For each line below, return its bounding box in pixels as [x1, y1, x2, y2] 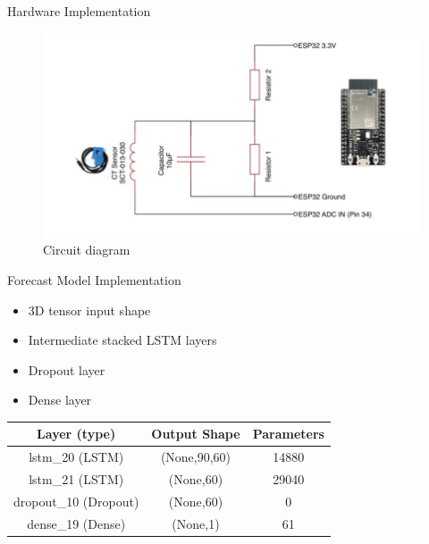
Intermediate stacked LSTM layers [28, 331, 217, 349]
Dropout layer [28, 360, 105, 379]
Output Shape [151, 424, 240, 443]
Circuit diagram [43, 240, 130, 259]
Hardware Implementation [7, 2, 151, 20]
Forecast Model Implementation [7, 270, 181, 289]
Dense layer [28, 390, 92, 409]
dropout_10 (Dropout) [13, 491, 139, 510]
